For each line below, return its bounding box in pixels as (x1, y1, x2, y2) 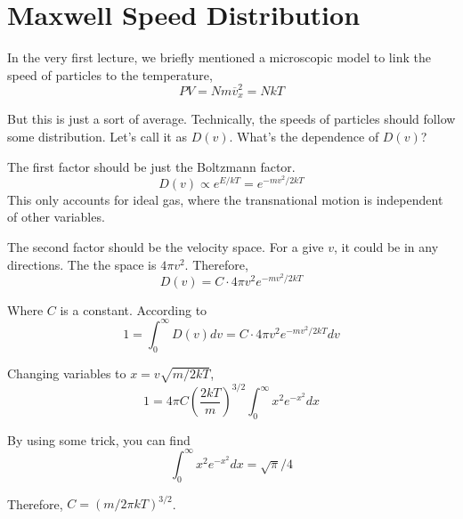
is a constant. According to (60, 300, 207, 319)
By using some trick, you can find (7, 430, 191, 449)
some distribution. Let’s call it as (7, 127, 187, 146)
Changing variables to (7, 363, 126, 382)
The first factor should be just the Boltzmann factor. (7, 157, 296, 175)
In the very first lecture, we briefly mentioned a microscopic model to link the (7, 48, 431, 67)
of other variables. (7, 207, 105, 226)
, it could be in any (334, 238, 439, 256)
